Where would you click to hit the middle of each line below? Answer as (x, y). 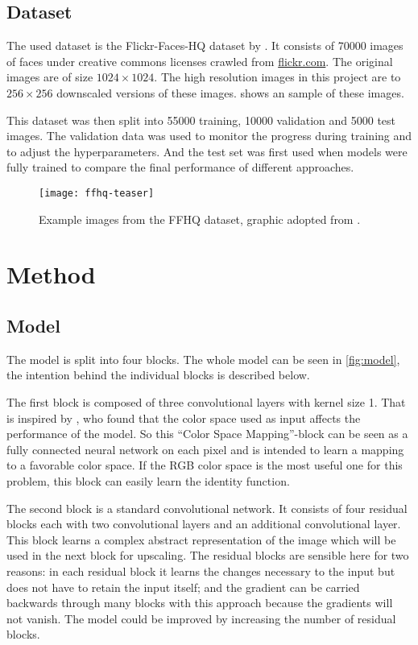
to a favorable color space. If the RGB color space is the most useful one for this (205, 465)
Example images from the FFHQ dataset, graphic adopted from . (200, 219)
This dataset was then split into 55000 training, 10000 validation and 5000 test (201, 120)
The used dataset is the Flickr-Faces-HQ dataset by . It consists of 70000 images (205, 45)
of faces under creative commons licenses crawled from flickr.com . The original (200, 61)
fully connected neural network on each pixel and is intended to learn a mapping (205, 449)
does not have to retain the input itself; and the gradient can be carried (183, 587)
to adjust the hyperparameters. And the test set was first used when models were (207, 151)
